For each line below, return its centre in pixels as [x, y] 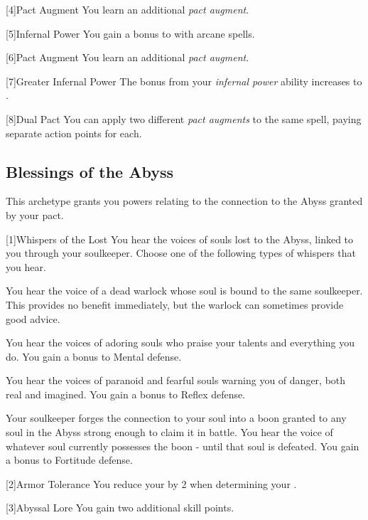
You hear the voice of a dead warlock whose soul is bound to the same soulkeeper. [184, 291]
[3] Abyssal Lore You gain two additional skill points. [120, 508]
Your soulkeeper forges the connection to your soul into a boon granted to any [176, 418]
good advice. [33, 318]
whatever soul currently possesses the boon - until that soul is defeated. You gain [183, 446]
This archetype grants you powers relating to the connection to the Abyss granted [184, 201]
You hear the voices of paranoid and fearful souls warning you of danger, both [176, 380]
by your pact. [35, 214]
